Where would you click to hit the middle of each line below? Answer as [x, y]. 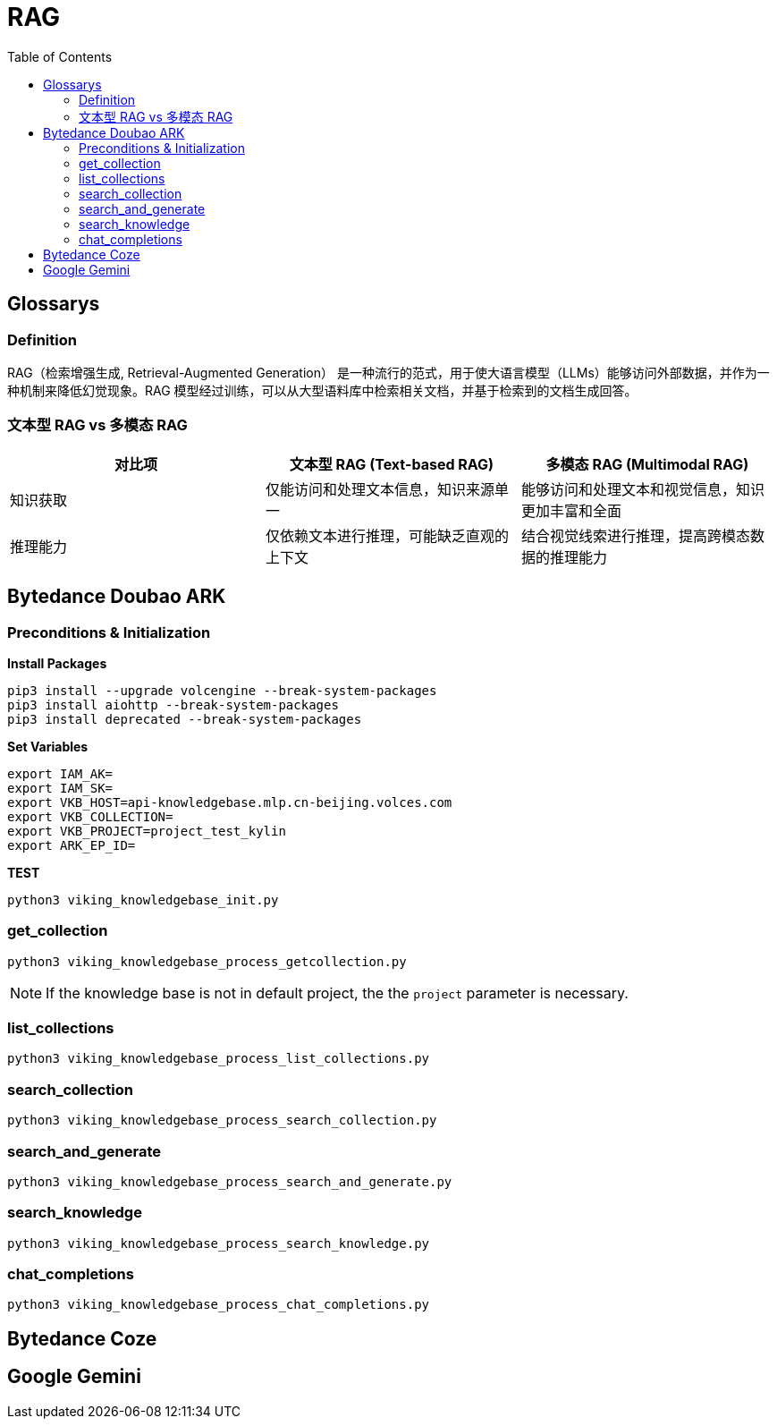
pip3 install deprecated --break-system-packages [185, 719]
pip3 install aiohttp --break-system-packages [173, 705]
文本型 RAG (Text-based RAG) [392, 464]
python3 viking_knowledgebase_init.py [143, 900]
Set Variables [48, 746]
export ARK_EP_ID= [72, 845]
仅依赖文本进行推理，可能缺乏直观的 [387, 535]
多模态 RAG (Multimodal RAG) [647, 464]
